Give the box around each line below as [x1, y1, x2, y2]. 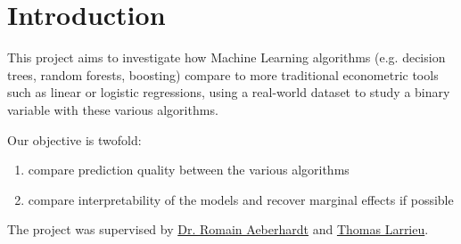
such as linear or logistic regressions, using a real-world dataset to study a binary [7, 83, 450, 102]
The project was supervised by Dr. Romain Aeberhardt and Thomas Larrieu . [7, 220, 429, 239]
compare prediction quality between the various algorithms [28, 160, 350, 179]
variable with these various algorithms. [7, 100, 218, 118]
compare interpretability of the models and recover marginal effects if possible [28, 190, 454, 208]
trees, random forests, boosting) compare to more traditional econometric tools [7, 65, 439, 84]
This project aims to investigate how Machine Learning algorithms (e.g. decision [7, 48, 446, 67]
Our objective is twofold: [7, 130, 142, 149]
